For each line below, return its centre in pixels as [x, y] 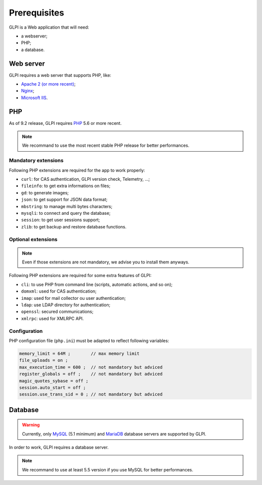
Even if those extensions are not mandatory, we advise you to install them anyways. [106, 262]
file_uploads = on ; [43, 360]
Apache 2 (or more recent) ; [48, 84]
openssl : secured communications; [57, 312]
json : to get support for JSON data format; [64, 200]
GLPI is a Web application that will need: [49, 27]
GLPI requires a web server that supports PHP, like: [60, 75]
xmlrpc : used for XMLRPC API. [52, 318]
